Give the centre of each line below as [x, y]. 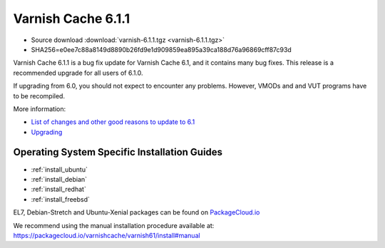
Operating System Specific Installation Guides [118, 152]
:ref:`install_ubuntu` [60, 169]
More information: [40, 109]
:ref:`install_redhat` [59, 190]
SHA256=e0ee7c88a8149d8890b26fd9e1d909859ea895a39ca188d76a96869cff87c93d [161, 49]
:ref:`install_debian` [59, 179]
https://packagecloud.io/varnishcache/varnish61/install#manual [107, 235]
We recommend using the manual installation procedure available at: [114, 225]
